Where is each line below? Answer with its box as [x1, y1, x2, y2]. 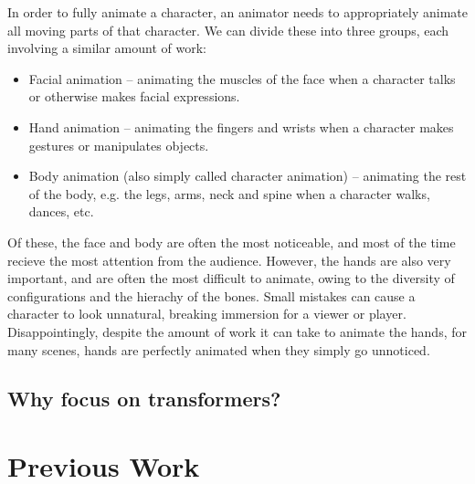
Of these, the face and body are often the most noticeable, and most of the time [7, 232, 456, 251]
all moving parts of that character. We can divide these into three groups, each [7, 20, 449, 39]
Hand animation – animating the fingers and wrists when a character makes [28, 117, 454, 136]
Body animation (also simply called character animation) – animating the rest [28, 166, 467, 185]
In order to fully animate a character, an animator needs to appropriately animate [7, 3, 468, 21]
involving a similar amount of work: [7, 38, 206, 58]
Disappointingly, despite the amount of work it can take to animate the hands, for [7, 321, 467, 341]
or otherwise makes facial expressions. [28, 87, 240, 106]
